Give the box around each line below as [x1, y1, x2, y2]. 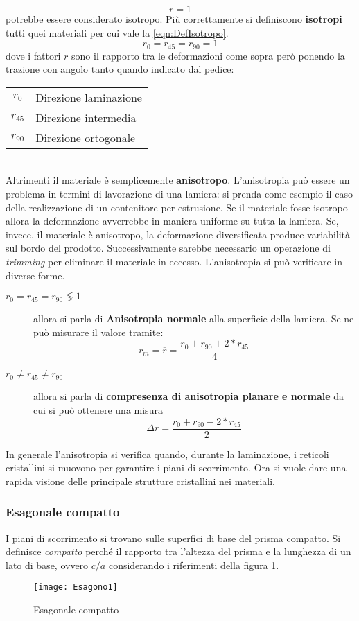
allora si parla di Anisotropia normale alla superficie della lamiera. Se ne [33, 311, 354, 326]
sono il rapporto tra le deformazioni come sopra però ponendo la [71, 48, 345, 62]
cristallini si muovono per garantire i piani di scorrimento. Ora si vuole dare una [6, 460, 347, 475]
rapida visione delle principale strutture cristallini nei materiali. [6, 473, 276, 488]
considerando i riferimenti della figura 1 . [108, 557, 279, 572]
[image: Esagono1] [33, 582, 118, 593]
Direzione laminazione [35, 89, 142, 105]
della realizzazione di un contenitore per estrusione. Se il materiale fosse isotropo [6, 200, 348, 214]
